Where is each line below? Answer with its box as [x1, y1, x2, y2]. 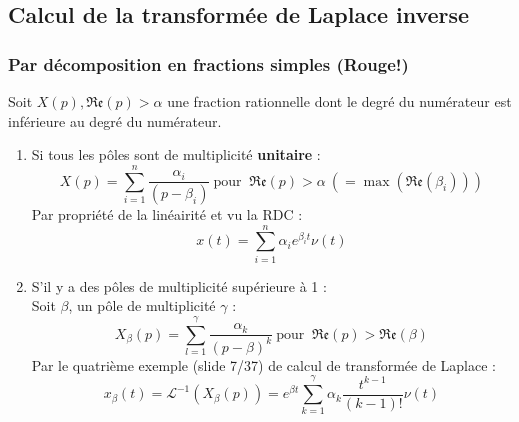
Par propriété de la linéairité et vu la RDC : [31, 204, 303, 225]
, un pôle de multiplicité [68, 295, 216, 316]
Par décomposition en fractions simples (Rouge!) [8, 51, 409, 76]
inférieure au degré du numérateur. [8, 110, 222, 131]
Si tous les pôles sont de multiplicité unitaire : [31, 144, 321, 165]
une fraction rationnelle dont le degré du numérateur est [167, 91, 512, 111]
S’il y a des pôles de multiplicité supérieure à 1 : [31, 275, 327, 296]
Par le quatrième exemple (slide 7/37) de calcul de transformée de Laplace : [31, 354, 496, 375]
